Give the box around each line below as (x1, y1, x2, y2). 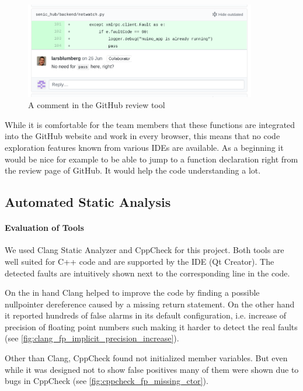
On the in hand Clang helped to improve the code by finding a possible (5, 286, 260, 299)
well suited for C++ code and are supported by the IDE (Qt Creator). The (5, 255, 274, 267)
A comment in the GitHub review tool (28, 99, 165, 111)
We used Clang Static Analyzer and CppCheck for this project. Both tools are (5, 244, 284, 256)
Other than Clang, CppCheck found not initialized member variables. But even (5, 352, 288, 364)
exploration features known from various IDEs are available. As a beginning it (5, 141, 284, 153)
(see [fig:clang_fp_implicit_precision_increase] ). (5, 332, 179, 344)
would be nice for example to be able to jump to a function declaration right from (5, 153, 298, 165)
